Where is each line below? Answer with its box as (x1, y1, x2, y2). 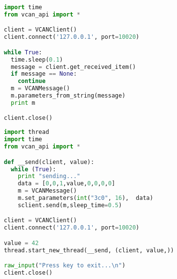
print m (11, 99, 35, 106)
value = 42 (4, 239, 39, 246)
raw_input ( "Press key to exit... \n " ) (4, 262, 126, 269)
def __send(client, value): (4, 158, 95, 165)
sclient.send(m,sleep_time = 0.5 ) (17, 201, 122, 209)
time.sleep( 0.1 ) (11, 56, 63, 63)
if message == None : (11, 70, 77, 78)
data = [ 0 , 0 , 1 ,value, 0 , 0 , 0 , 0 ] (17, 180, 115, 187)
